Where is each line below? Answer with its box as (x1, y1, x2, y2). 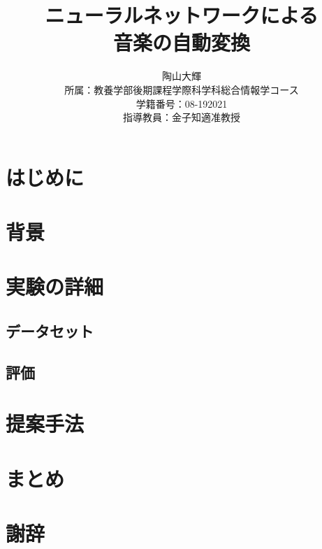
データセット (6, 320, 94, 342)
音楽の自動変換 (112, 28, 250, 57)
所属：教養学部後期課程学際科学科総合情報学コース (64, 82, 299, 97)
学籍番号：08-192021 (136, 96, 228, 110)
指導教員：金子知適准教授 (123, 110, 240, 124)
